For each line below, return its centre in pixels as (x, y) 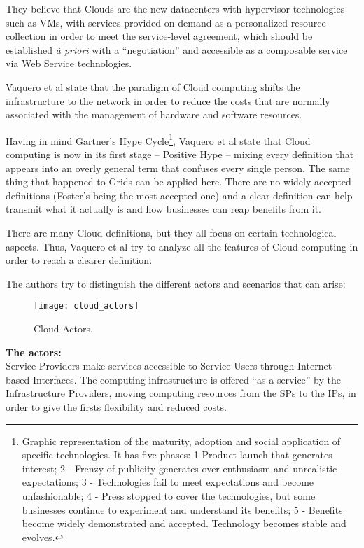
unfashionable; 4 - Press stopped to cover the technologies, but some (169, 495)
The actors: (34, 352)
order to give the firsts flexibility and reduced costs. (116, 406)
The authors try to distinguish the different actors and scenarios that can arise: (176, 283)
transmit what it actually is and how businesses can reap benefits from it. (163, 209)
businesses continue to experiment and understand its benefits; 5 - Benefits (182, 509)
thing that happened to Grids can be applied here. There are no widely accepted (178, 182)
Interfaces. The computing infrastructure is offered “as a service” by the (187, 379)
